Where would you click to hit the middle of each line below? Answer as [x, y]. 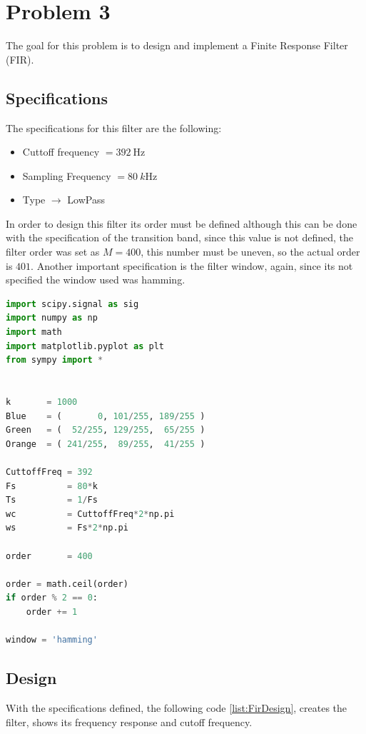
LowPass [86, 200]
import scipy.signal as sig [72, 304]
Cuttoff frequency [61, 152]
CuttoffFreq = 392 [49, 472]
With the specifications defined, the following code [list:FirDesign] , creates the [177, 707]
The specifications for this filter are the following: [114, 127]
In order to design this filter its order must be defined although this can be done [182, 223]
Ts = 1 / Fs [52, 500]
